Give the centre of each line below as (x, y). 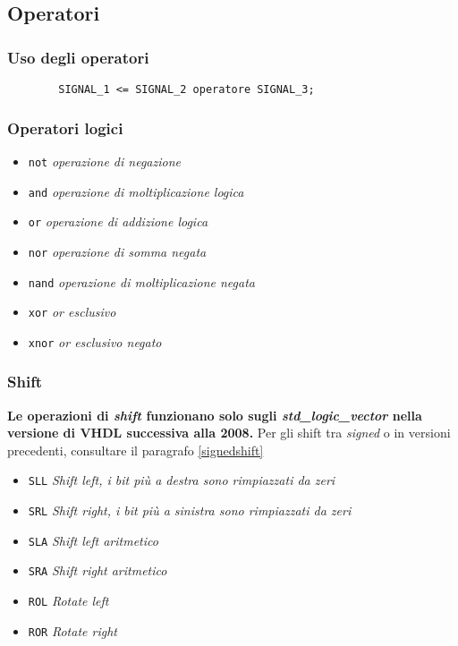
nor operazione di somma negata (117, 251)
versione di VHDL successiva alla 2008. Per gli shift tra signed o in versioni (229, 433)
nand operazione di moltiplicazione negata (141, 281)
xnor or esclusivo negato (95, 341)
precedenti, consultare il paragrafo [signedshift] (136, 450)
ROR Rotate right (72, 630)
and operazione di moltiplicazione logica (136, 191)
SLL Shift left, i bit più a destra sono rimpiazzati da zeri (182, 480)
